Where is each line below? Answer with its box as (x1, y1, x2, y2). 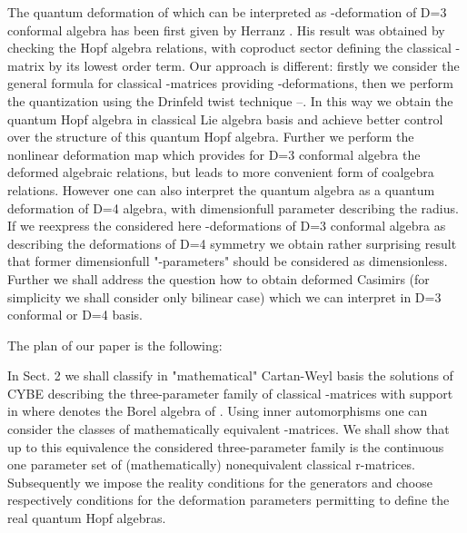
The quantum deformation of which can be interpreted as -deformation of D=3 (7, 3, 447, 21)
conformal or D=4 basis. (7, 305, 143, 324)
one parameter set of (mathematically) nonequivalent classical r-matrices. (7, 455, 415, 474)
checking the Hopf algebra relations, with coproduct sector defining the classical (7, 38, 452, 57)
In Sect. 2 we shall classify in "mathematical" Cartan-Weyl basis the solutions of (7, 366, 453, 385)
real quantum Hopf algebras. (7, 508, 166, 528)
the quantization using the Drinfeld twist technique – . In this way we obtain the (7, 91, 453, 110)
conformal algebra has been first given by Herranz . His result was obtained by (7, 20, 445, 39)
